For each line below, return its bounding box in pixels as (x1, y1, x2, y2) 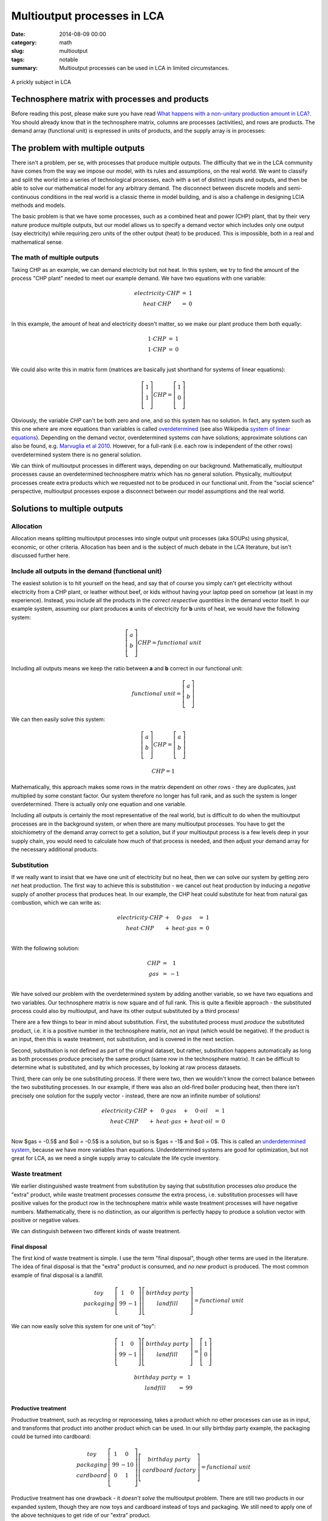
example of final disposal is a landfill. (11, 1272, 104, 1279)
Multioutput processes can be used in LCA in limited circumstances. (59, 64, 230, 72)
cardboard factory (142, 1467, 196, 1474)
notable (59, 55, 78, 63)
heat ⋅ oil (190, 1118, 213, 1125)
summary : (11, 64, 38, 72)
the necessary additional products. (11, 846, 98, 853)
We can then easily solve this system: (11, 715, 106, 723)
